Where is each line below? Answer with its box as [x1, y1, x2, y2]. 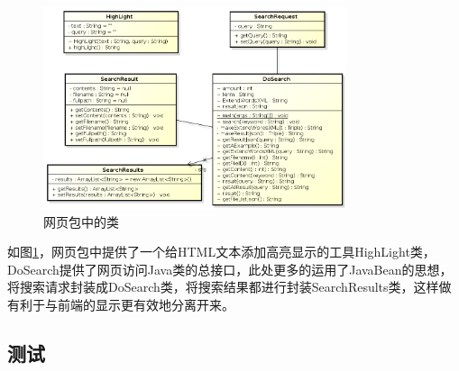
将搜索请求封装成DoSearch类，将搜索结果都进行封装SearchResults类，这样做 [7, 277, 452, 296]
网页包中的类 [43, 212, 119, 231]
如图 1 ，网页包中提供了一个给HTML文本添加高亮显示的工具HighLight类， [7, 242, 436, 261]
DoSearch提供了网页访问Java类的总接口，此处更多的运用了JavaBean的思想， [7, 259, 453, 278]
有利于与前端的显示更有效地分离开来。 [7, 294, 234, 313]
